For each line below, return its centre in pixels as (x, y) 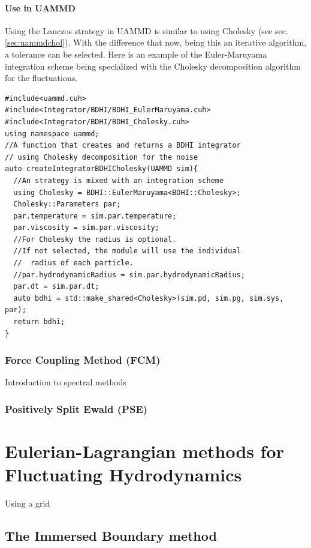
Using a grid (28, 503)
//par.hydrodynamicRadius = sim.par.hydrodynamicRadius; (129, 275)
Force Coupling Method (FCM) (83, 360)
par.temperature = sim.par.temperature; (95, 216)
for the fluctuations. (41, 78)
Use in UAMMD (40, 8)
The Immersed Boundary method (111, 536)
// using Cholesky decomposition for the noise (102, 157)
